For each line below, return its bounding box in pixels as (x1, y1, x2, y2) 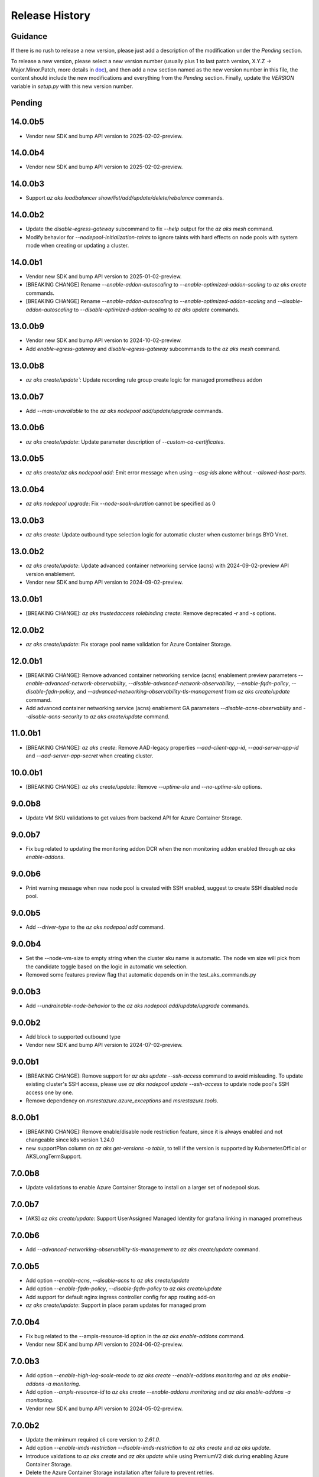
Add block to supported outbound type (25, 1033, 121, 1040)
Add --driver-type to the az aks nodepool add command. (25, 923, 165, 931)
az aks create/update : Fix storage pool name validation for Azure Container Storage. (25, 640, 232, 648)
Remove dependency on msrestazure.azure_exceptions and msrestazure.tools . (25, 1097, 219, 1104)
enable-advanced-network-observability (25, 680, 126, 687)
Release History (11, 9, 91, 22)
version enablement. (25, 570, 76, 577)
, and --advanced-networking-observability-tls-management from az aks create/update (74, 688, 290, 695)
